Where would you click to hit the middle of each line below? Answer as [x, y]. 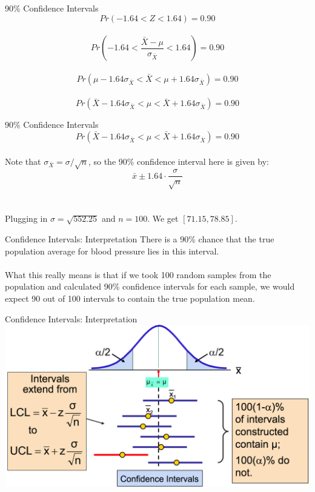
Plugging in [26, 218]
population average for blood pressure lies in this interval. [112, 251]
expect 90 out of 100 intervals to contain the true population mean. [130, 298]
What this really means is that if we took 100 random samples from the [138, 274]
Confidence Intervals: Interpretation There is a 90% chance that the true [140, 238]
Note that [23, 161]
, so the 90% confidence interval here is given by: [179, 161]
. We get [163, 218]
